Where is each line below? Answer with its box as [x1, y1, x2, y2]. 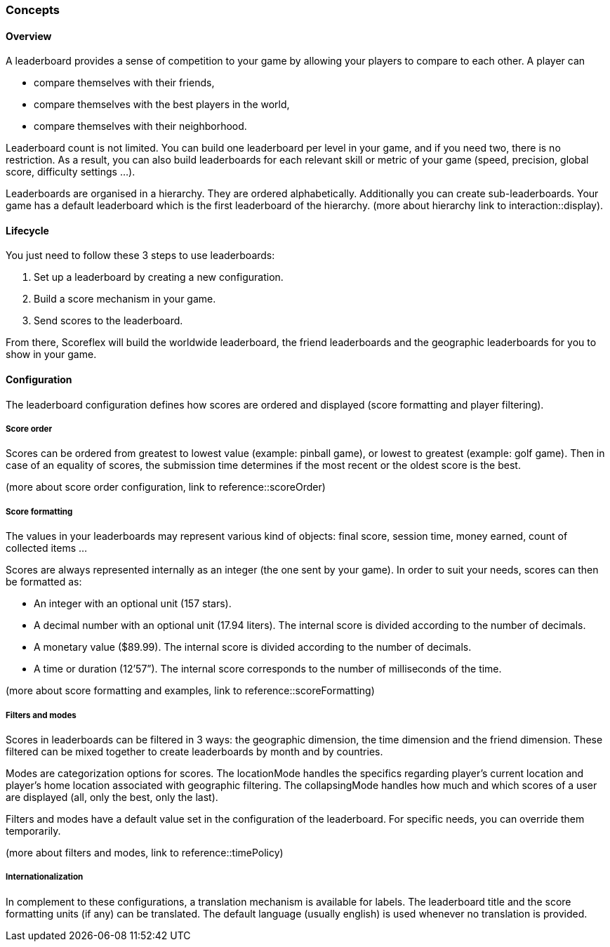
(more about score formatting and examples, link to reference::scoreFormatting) [6, 684, 375, 697]
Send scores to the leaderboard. [34, 314, 183, 327]
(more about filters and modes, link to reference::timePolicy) [6, 847, 284, 859]
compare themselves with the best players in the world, [34, 98, 290, 111]
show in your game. [6, 348, 97, 361]
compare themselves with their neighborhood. [34, 120, 247, 133]
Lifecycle [6, 224, 49, 237]
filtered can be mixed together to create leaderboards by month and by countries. [6, 746, 383, 757]
